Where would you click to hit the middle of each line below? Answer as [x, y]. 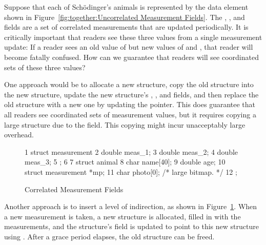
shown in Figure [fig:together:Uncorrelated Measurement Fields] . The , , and [125, 17]
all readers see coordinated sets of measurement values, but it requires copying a [130, 114]
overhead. [19, 135]
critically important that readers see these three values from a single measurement [133, 37]
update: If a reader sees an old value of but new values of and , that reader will [129, 47]
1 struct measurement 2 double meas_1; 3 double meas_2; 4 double [131, 151]
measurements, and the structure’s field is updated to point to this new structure [131, 226]
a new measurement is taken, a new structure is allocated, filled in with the [122, 216]
